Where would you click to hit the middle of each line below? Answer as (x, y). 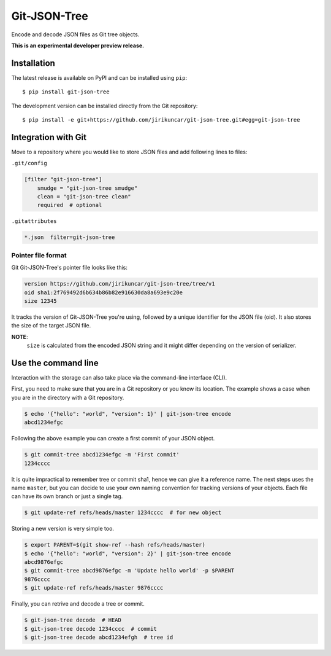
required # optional (70, 205)
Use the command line (55, 363)
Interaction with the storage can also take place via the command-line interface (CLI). (119, 377)
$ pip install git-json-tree (66, 92)
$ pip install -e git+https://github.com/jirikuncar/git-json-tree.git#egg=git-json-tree (161, 120)
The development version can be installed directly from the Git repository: (105, 106)
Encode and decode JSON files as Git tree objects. (75, 34)
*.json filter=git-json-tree (70, 237)
